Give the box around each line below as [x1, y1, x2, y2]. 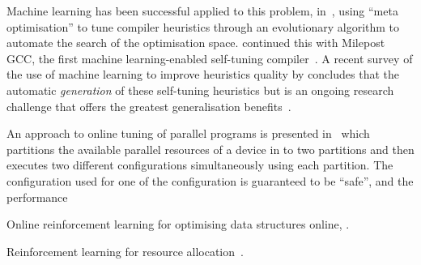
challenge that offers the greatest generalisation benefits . [6, 97, 291, 114]
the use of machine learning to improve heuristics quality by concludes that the [6, 66, 399, 83]
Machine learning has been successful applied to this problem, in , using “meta [6, 2, 398, 19]
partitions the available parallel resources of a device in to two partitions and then [6, 140, 415, 157]
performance [6, 188, 68, 205]
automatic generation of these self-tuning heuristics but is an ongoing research [6, 81, 394, 98]
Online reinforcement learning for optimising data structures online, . [6, 216, 350, 233]
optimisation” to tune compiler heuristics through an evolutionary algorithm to [6, 18, 400, 35]
